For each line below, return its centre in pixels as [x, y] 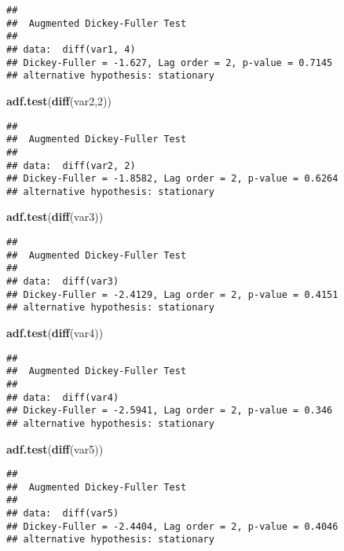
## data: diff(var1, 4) [71, 49]
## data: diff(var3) [63, 282]
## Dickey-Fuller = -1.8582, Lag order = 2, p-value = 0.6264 [172, 179]
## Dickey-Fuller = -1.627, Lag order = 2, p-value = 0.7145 [170, 62]
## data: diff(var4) [63, 397]
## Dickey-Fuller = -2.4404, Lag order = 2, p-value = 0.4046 [172, 526]
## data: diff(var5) [63, 514]
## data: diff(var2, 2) [71, 165]
